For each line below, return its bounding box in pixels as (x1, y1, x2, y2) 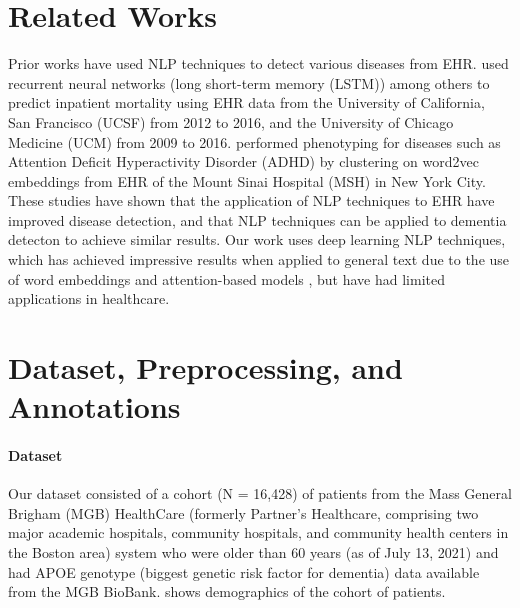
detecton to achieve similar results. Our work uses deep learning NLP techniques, (8, 229, 506, 250)
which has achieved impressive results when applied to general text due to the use (8, 249, 510, 270)
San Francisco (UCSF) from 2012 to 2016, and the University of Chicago (8, 111, 454, 132)
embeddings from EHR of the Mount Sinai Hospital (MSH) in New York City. (8, 170, 486, 191)
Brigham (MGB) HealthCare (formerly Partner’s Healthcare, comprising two (8, 502, 479, 523)
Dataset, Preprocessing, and (8, 347, 403, 388)
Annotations (8, 386, 181, 427)
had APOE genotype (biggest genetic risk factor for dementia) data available (8, 561, 480, 582)
